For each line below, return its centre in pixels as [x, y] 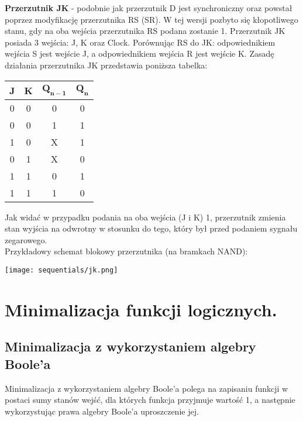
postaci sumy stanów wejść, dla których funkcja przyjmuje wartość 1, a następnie [150, 400]
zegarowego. [26, 239]
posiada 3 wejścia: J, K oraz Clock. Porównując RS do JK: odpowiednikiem [140, 42]
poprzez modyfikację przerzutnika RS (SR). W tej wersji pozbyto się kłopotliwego [151, 19]
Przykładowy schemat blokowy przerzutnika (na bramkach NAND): [126, 251]
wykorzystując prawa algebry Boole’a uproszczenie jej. [102, 411]
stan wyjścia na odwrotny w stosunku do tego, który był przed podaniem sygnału [151, 228]
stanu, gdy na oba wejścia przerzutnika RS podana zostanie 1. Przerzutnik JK [145, 31]
